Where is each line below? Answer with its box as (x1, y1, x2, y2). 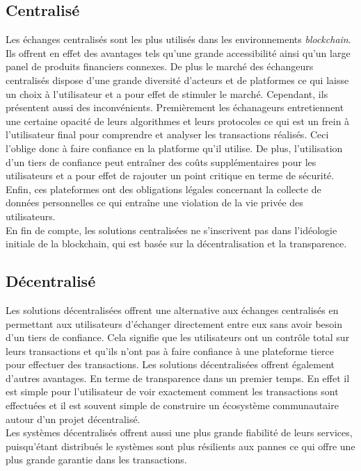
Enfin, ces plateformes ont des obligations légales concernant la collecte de (6, 181, 321, 196)
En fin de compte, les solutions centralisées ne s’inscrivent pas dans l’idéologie (6, 222, 337, 237)
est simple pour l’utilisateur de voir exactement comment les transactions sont (6, 384, 339, 399)
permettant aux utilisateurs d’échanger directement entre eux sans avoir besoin (6, 316, 342, 331)
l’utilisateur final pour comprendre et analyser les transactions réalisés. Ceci (6, 127, 329, 142)
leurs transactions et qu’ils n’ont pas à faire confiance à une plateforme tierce (6, 343, 334, 358)
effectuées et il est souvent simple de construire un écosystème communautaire (6, 398, 339, 413)
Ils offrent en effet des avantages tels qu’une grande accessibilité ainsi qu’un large (6, 45, 351, 60)
